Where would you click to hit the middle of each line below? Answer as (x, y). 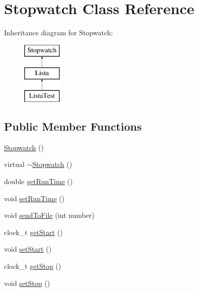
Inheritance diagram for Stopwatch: (59, 33)
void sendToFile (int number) (49, 215)
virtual (14, 164)
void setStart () (28, 249)
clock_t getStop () (33, 266)
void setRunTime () (34, 198)
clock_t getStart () (33, 232)
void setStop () (27, 283)
